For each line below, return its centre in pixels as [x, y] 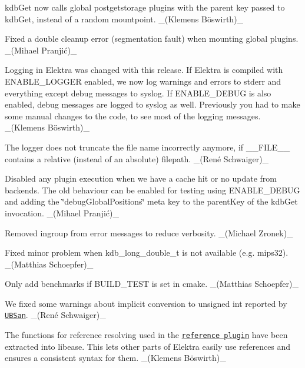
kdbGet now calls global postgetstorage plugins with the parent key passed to [145, 7]
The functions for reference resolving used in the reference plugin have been [146, 335]
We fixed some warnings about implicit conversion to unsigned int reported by [146, 303]
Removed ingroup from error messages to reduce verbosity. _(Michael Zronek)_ [149, 232]
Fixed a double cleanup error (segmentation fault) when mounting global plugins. [152, 39]
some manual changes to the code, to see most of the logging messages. [133, 116]
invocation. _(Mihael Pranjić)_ [62, 213]
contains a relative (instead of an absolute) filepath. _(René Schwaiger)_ [137, 158]
